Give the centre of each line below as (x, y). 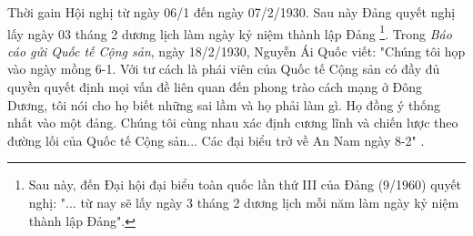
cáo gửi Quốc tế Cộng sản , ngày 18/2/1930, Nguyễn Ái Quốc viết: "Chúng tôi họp (236, 51)
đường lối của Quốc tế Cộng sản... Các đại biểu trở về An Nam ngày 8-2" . (216, 140)
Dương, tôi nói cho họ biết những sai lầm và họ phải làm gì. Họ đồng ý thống (224, 104)
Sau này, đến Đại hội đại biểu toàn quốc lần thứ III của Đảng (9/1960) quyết (245, 185)
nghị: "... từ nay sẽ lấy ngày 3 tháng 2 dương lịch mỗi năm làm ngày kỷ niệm (244, 202)
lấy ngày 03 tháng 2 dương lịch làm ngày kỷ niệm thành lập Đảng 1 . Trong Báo (230, 32)
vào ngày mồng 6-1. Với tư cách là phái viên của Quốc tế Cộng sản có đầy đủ (224, 69)
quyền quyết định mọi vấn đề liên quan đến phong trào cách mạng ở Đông (215, 87)
